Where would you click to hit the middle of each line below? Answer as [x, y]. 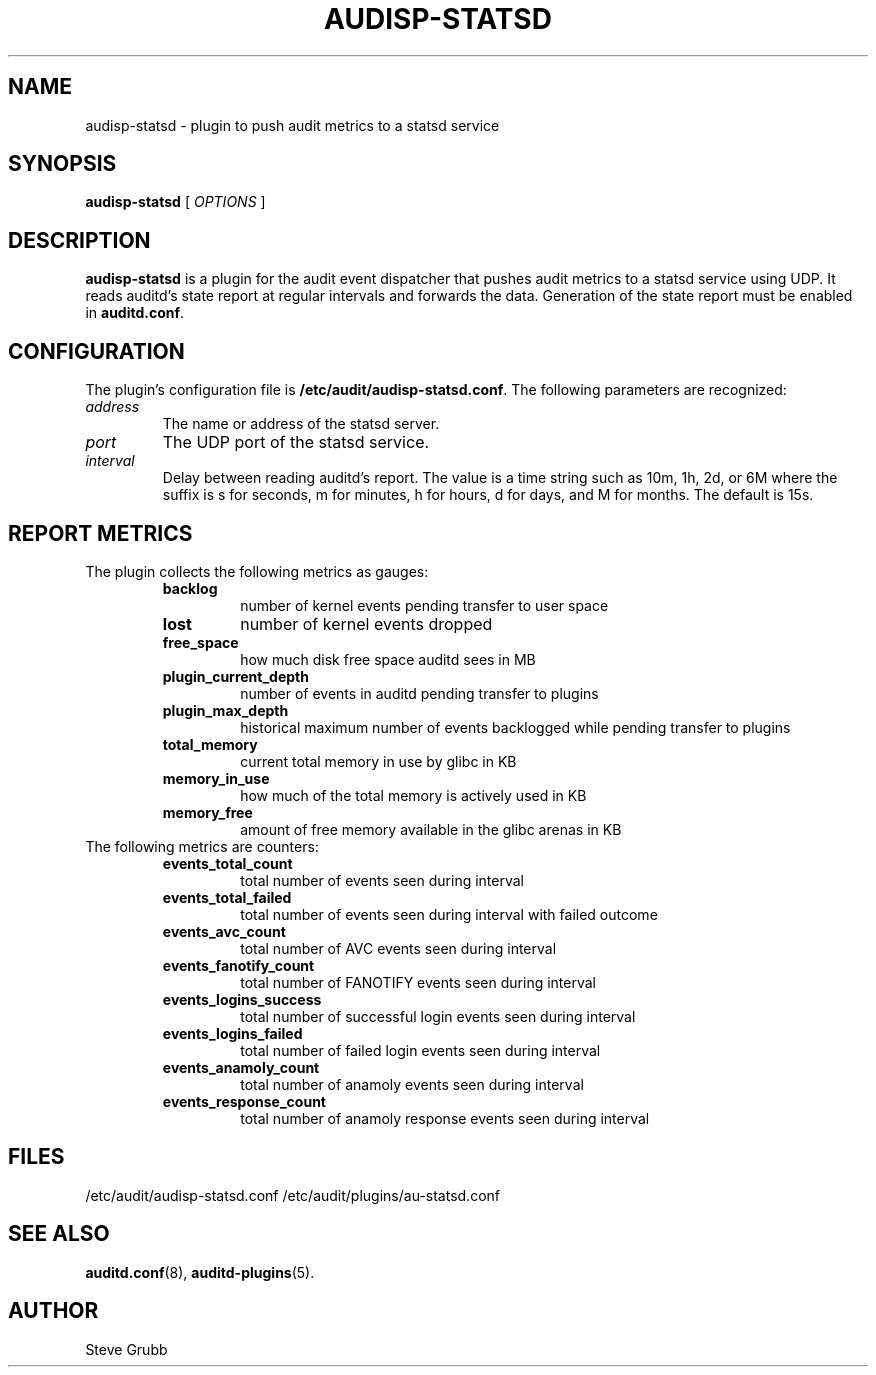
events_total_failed [227, 897]
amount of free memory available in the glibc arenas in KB [431, 829]
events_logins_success [242, 999]
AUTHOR [53, 1311]
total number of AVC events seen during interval [398, 948]
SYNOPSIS [62, 164]
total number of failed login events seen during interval [420, 1050]
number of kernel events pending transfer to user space [424, 605]
